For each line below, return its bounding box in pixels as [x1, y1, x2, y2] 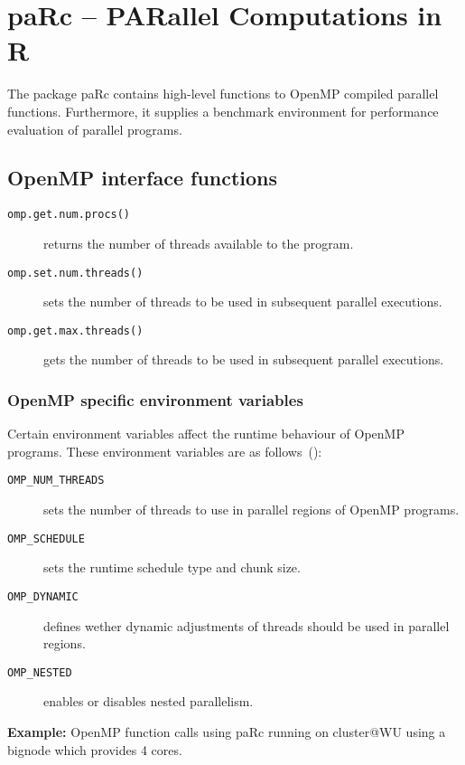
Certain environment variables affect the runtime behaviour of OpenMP [7, 424, 405, 443]
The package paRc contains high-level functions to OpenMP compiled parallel [7, 84, 439, 103]
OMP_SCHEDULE [7, 532, 85, 545]
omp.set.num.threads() [7, 266, 144, 279]
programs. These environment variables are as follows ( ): [7, 441, 322, 460]
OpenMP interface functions [7, 164, 278, 192]
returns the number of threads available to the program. [43, 233, 354, 252]
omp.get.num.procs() [7, 208, 131, 222]
